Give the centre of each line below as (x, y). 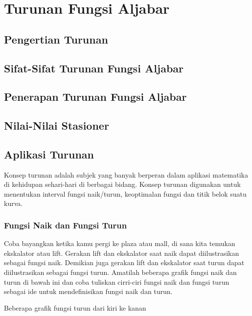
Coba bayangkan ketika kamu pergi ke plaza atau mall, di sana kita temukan (120, 243)
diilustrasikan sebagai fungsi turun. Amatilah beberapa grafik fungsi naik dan (120, 272)
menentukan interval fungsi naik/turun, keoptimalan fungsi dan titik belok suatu (125, 193)
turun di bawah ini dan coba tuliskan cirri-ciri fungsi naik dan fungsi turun (117, 282)
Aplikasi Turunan (49, 154)
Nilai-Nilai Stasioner (57, 125)
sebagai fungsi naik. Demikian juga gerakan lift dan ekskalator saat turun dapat (124, 262)
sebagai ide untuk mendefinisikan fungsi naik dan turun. (88, 291)
